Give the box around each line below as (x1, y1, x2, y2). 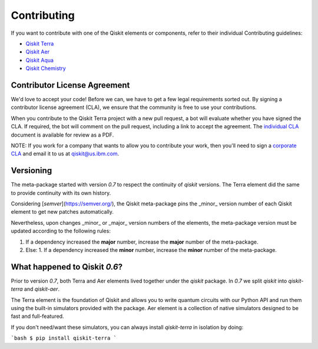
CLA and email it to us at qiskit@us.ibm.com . (11, 150, 120, 157)
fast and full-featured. (11, 313, 64, 320)
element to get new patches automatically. (11, 208, 114, 215)
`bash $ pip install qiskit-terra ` (11, 335, 117, 341)
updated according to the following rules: (11, 227, 111, 235)
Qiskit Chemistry (25, 65, 66, 72)
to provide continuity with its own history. (11, 189, 111, 197)
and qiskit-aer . (24, 285, 60, 293)
